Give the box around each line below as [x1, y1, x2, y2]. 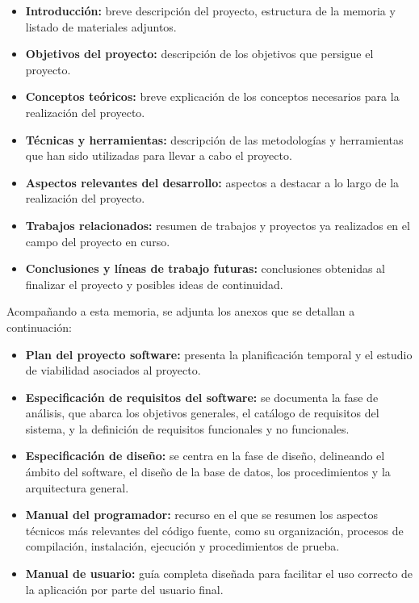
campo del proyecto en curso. [25, 232, 170, 249]
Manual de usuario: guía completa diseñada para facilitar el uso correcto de [25, 565, 413, 582]
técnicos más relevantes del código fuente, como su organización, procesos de [25, 521, 404, 538]
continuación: [6, 318, 72, 335]
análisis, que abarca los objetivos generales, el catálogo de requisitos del [25, 404, 379, 421]
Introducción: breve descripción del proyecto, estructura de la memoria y [25, 2, 396, 19]
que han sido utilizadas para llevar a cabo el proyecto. [25, 147, 292, 164]
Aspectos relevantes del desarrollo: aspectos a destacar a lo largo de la [25, 174, 400, 191]
